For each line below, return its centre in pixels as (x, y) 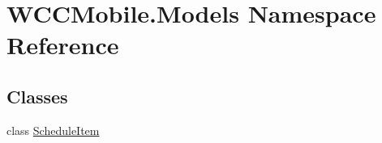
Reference (63, 45)
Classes (37, 96)
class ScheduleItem (53, 130)
